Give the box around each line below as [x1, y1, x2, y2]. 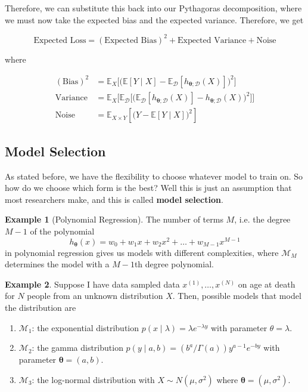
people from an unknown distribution [27, 289, 163, 302]
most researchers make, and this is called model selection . [5, 193, 223, 205]
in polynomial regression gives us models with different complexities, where [5, 246, 279, 258]
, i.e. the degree [234, 213, 291, 226]
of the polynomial [30, 224, 95, 237]
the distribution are [5, 301, 76, 313]
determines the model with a [5, 258, 110, 270]
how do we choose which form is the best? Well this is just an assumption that [5, 181, 292, 194]
